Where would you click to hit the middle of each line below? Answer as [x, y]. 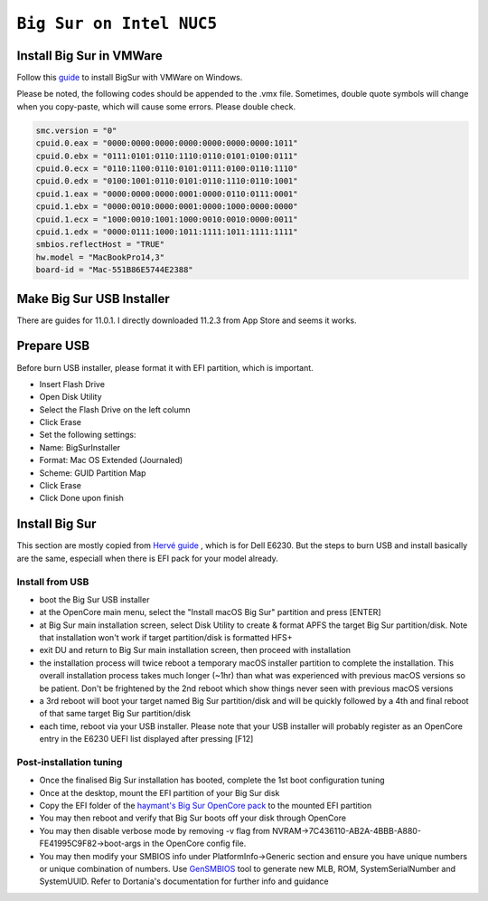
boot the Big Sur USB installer [94, 599]
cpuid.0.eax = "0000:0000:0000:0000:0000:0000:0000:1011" [167, 143]
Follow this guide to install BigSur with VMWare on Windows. [130, 78]
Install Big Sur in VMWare [89, 56]
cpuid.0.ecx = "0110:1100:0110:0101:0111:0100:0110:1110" [167, 169]
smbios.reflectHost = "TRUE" [100, 245]
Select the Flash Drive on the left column [115, 409]
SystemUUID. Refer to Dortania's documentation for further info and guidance [184, 881]
